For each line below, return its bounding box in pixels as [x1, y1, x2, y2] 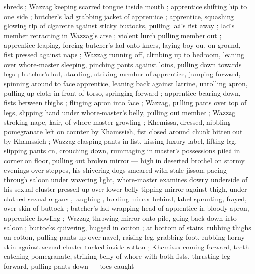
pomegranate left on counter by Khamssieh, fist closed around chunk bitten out [4, 126, 243, 136]
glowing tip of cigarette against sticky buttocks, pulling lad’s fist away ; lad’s [4, 21, 235, 31]
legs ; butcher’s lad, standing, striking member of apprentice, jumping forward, [4, 69, 241, 79]
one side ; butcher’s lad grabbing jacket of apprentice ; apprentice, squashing [4, 11, 234, 21]
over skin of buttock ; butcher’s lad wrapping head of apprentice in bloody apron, [4, 203, 249, 213]
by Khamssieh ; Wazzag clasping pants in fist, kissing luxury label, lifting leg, [4, 136, 237, 146]
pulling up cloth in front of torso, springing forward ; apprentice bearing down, [4, 88, 241, 98]
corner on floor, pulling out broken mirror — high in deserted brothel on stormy [4, 155, 245, 165]
